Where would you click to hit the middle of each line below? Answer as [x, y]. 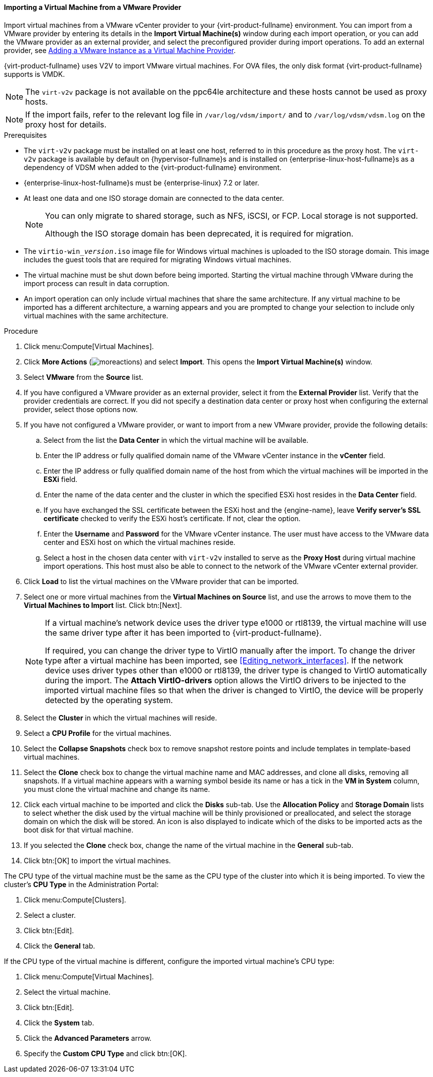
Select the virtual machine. [67, 992]
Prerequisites [25, 135]
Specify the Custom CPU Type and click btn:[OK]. [105, 1053]
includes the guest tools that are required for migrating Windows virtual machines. [158, 259]
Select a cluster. [50, 915]
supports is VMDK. [35, 74]
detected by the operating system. [109, 700]
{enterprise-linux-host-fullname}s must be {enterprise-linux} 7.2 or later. [142, 182]
